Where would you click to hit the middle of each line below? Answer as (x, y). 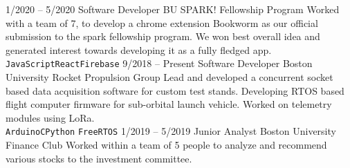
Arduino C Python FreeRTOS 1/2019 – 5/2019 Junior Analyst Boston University (171, 131)
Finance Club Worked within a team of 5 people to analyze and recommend (166, 145)
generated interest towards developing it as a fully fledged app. (139, 49)
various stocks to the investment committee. (99, 158)
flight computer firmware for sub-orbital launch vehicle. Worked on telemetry (169, 104)
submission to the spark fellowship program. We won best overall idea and (163, 36)
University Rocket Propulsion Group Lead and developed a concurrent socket (169, 77)
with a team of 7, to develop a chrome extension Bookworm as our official (162, 22)
